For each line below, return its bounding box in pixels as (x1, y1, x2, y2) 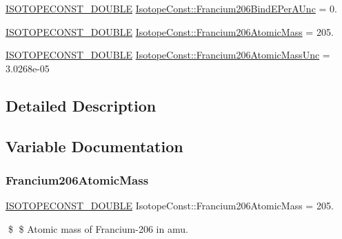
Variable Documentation (6, 135, 183, 156)
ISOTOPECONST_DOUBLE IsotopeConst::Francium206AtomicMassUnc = (6, 48, 330, 62)
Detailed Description (6, 94, 157, 116)
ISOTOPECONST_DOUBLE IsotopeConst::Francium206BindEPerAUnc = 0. (6, 1, 337, 15)
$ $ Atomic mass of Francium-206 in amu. (8, 221, 188, 236)
